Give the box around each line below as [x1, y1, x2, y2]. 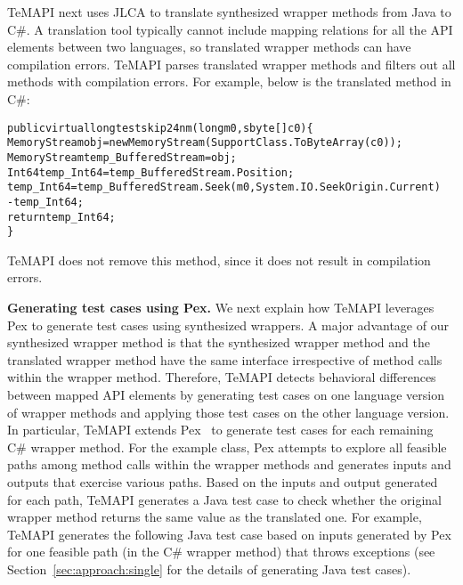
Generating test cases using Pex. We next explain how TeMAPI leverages [7, 298, 435, 316]
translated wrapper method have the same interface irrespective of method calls [7, 350, 443, 369]
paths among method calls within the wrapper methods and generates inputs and [7, 455, 451, 474]
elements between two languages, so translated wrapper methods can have [7, 37, 411, 56]
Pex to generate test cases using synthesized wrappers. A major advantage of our [7, 315, 449, 334]
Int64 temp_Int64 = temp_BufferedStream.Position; [7, 166, 295, 179]
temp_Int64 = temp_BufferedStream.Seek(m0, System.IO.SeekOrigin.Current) [7, 181, 441, 194]
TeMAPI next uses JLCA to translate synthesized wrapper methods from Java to [7, 3, 451, 20]
